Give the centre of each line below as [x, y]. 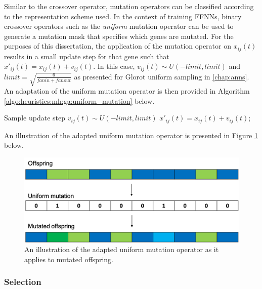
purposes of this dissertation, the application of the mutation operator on [118, 46]
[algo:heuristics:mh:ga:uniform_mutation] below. [79, 100]
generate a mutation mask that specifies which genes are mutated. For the [119, 36]
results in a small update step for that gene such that [87, 56]
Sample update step [35, 118]
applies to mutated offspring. [69, 259]
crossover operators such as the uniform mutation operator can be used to [119, 26]
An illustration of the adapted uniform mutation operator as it [122, 249]
